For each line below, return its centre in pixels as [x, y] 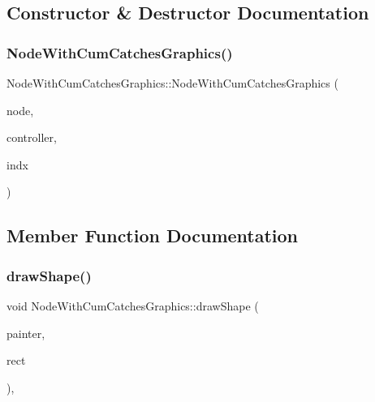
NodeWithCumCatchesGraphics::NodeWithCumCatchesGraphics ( [172, 83]
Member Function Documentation [153, 235]
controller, [32, 137]
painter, [26, 333]
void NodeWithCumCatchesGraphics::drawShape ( [133, 305]
